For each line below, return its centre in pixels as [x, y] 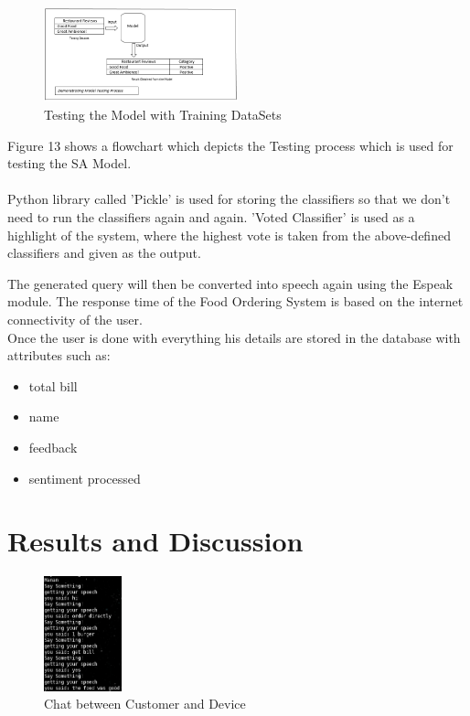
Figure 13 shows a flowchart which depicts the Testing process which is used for [230, 145]
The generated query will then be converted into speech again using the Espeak [230, 283]
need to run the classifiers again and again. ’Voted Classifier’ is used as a [211, 217]
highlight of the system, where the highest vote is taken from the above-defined [229, 235]
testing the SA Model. [69, 163]
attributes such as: [59, 355]
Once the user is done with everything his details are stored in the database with [234, 337]
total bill [53, 385]
